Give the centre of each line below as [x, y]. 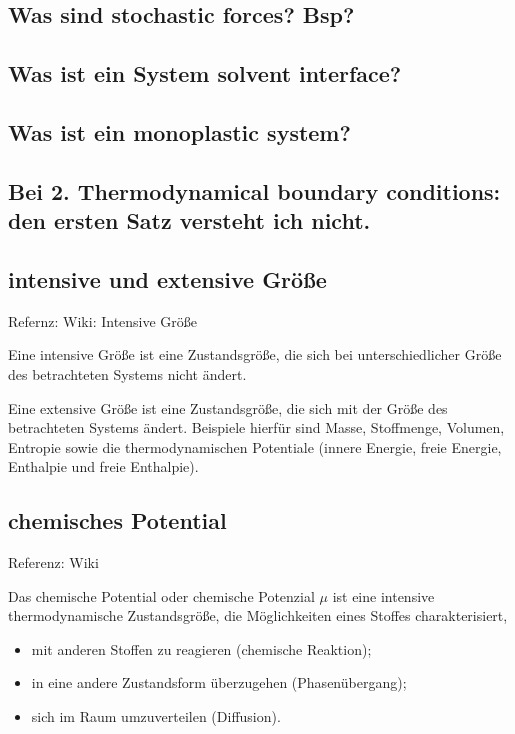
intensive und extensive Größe [167, 278]
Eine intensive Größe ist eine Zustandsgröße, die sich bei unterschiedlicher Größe [255, 354]
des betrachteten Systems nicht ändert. [127, 373]
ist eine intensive [383, 595]
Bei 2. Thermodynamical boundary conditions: [254, 190]
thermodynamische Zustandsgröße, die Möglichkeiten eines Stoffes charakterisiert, [258, 615]
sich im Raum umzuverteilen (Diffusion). [156, 716]
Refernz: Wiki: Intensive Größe [103, 320]
